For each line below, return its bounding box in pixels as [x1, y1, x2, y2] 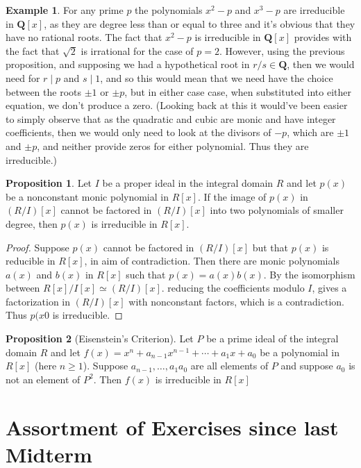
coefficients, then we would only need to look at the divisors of [6, 125, 271, 140]
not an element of [6, 371, 81, 386]
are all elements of [190, 358, 269, 373]
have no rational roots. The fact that [6, 30, 162, 44]
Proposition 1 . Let [6, 176, 92, 190]
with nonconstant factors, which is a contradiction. [128, 294, 344, 308]
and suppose [280, 358, 333, 373]
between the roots [6, 84, 81, 99]
